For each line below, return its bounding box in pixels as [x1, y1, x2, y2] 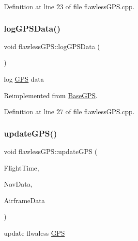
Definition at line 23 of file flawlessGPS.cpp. [4, 1, 135, 11]
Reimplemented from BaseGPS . [4, 90, 98, 100]
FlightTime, [4, 162, 39, 172]
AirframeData [4, 195, 45, 205]
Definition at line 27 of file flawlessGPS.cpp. [4, 106, 135, 117]
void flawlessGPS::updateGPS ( [4, 146, 97, 156]
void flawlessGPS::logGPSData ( [4, 41, 100, 51]
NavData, [4, 179, 32, 189]
